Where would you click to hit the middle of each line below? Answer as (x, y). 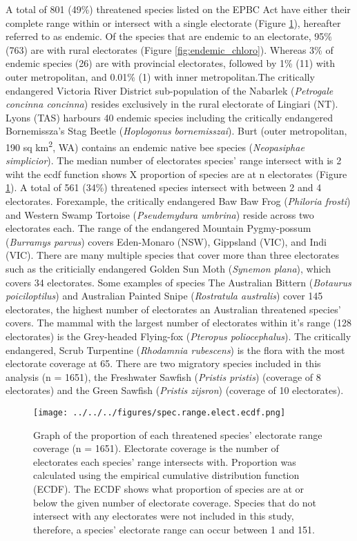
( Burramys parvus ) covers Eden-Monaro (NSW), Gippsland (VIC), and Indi (166, 241)
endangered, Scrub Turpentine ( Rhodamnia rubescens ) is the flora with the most (175, 350)
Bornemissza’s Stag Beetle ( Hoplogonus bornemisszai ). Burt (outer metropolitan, (176, 131)
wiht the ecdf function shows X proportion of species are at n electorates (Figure (176, 174)
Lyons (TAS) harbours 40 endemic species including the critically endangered (169, 117)
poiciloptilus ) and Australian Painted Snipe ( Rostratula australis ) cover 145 (164, 296)
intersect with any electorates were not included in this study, (164, 516)
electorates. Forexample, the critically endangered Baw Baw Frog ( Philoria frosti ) (178, 200)
